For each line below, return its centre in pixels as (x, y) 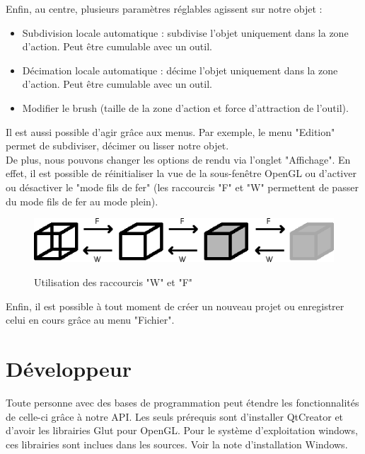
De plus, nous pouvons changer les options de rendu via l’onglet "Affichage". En (178, 159)
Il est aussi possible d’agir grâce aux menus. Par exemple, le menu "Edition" (170, 131)
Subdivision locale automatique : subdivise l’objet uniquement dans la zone (185, 32)
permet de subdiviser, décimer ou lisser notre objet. (117, 146)
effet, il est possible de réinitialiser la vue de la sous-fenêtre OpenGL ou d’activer (181, 173)
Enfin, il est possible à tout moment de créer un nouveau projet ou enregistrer (175, 306)
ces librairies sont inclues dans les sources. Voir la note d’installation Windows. (177, 444)
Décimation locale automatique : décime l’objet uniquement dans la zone (180, 70)
